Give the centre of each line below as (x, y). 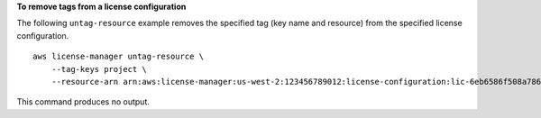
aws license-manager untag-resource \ (119, 57)
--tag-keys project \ (99, 69)
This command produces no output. (83, 102)
